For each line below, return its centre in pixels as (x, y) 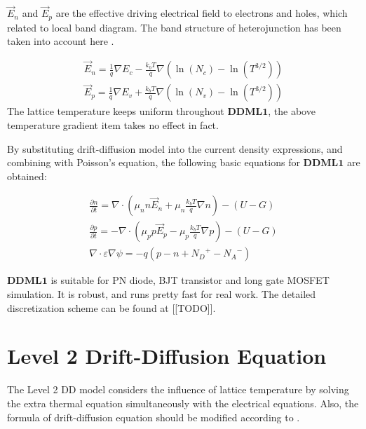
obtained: (27, 176)
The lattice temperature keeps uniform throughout (116, 111)
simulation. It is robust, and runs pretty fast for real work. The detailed (162, 294)
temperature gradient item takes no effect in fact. (113, 124)
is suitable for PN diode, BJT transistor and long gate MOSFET (190, 280)
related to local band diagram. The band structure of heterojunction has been (174, 27)
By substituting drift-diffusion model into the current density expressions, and (175, 148)
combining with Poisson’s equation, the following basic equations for (154, 162)
